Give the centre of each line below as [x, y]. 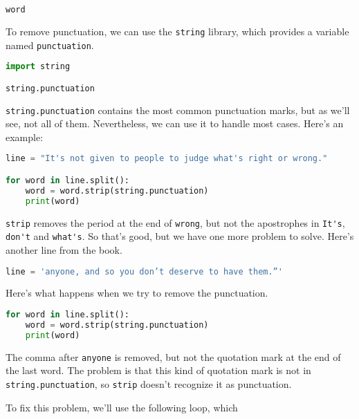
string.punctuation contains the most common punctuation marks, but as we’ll [178, 110]
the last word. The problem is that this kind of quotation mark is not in [158, 370]
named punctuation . [50, 45]
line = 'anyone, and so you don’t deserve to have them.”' [144, 271]
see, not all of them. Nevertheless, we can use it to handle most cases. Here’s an [175, 123]
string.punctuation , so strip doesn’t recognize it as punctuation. [149, 383]
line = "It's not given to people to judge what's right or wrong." [167, 159]
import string [38, 67]
